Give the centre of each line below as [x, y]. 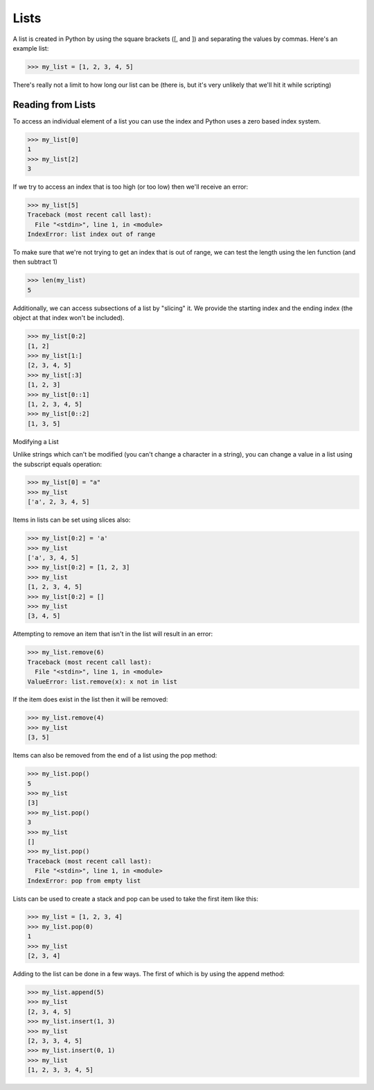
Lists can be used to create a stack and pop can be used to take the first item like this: [136, 899]
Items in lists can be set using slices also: [72, 520]
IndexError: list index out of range [91, 235]
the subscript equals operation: [57, 464]
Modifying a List [36, 441]
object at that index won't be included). [69, 318]
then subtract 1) [35, 262]
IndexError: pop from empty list [84, 880]
